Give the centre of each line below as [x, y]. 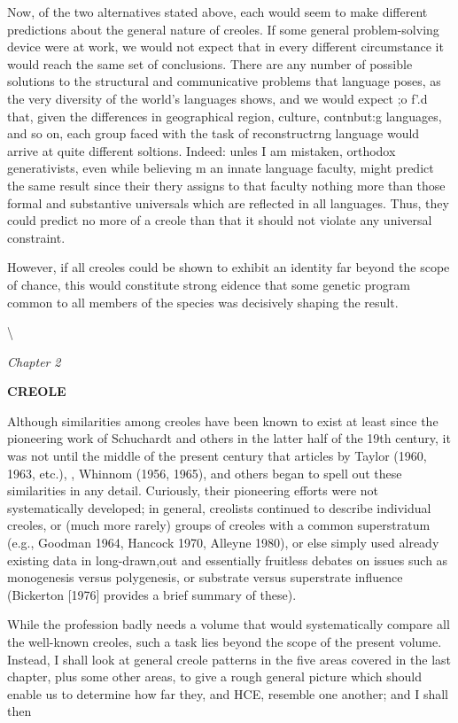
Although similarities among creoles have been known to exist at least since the [223, 420]
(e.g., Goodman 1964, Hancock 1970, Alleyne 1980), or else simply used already [223, 543]
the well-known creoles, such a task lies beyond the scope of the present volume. [225, 641]
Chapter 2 [34, 361]
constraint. [36, 237]
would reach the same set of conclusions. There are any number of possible [210, 63]
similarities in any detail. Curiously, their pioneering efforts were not [193, 490]
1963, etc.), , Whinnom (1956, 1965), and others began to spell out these [205, 473]
